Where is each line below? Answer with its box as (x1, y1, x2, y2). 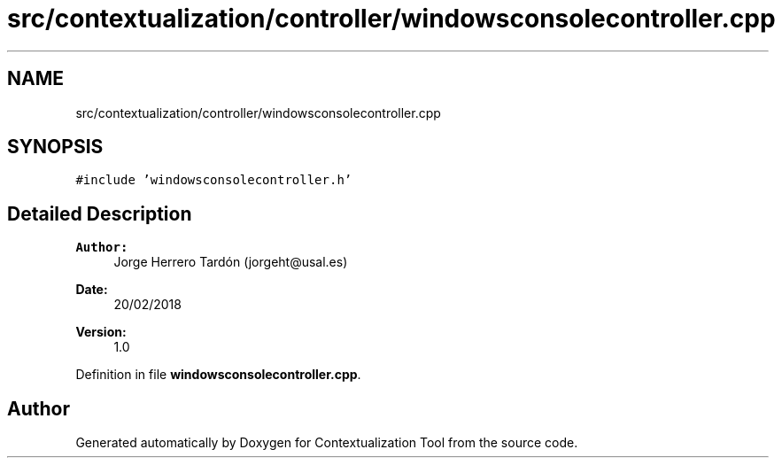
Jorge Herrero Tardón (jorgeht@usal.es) (113, 254, 348, 270)
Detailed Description (7, 202, 192, 225)
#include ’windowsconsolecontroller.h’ (75, 173, 352, 188)
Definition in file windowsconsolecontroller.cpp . (75, 367, 361, 383)
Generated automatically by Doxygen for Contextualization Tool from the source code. (75, 435, 578, 451)
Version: (75, 324, 127, 340)
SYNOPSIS (7, 136, 104, 159)
